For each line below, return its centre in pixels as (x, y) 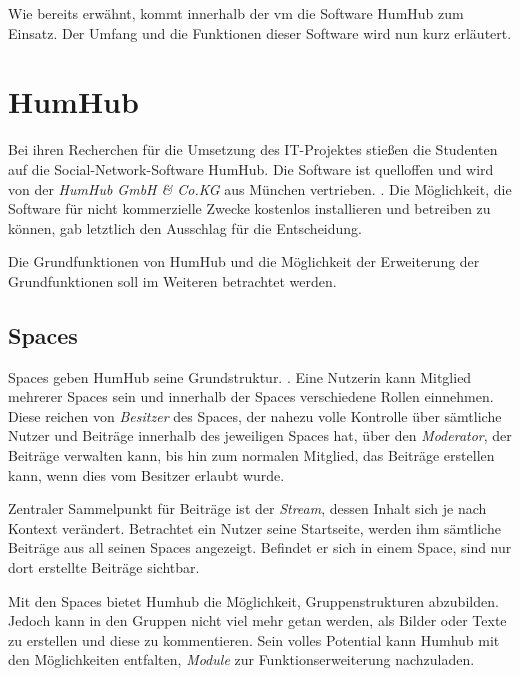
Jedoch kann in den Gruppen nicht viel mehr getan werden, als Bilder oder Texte (257, 620)
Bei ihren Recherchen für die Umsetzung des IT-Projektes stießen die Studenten (253, 149)
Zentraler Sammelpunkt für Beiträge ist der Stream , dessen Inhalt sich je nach (247, 508)
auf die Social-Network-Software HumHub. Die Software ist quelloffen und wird (251, 168)
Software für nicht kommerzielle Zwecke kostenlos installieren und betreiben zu (249, 208)
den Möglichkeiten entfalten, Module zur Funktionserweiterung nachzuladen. (241, 659)
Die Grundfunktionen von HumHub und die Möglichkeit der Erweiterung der (244, 261)
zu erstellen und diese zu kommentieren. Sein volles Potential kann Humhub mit (254, 639)
